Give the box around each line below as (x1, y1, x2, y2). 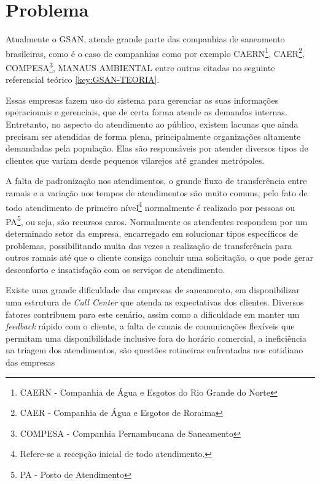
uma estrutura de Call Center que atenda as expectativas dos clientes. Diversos (6, 296, 304, 309)
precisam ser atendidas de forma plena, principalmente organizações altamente (6, 129, 301, 142)
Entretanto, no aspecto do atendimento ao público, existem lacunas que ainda (6, 118, 299, 130)
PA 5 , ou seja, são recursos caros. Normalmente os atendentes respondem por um (6, 213, 308, 228)
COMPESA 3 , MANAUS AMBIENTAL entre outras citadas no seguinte (6, 59, 275, 74)
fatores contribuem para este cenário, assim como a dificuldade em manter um (6, 307, 300, 320)
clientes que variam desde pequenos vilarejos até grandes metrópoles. (6, 153, 265, 166)
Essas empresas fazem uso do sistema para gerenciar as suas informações (6, 93, 279, 106)
